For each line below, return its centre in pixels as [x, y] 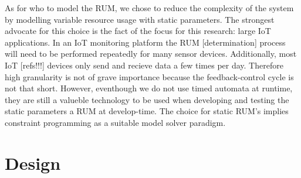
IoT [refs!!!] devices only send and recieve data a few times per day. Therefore [144, 65]
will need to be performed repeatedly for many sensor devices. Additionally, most [151, 54]
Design [33, 162]
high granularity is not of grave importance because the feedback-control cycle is [149, 76]
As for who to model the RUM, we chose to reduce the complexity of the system [149, 8]
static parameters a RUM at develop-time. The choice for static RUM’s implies [147, 111]
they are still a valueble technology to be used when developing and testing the [147, 99]
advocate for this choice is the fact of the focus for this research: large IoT [138, 31]
